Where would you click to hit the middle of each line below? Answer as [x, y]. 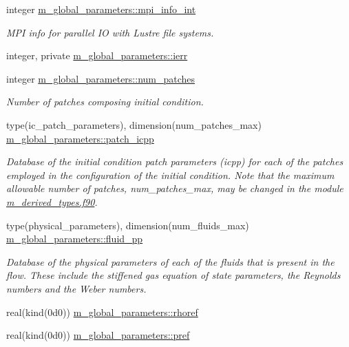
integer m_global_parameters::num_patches [101, 78]
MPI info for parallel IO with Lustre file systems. [110, 32]
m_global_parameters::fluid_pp [75, 239]
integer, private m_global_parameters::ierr [97, 55]
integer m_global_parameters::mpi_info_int [101, 9]
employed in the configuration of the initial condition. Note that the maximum [170, 175]
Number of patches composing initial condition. [105, 102]
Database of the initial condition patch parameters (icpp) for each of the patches [175, 161]
